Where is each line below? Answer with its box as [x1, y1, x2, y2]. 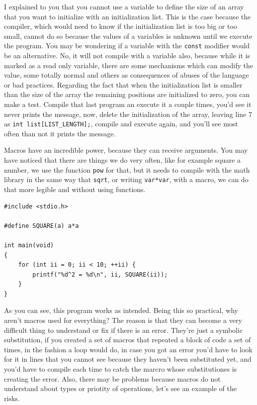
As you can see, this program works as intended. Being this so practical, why [4, 305, 239, 315]
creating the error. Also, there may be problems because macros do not [4, 373, 221, 384]
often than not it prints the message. [4, 128, 116, 138]
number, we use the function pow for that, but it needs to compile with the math [4, 164, 250, 175]
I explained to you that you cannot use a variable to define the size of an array [4, 1, 244, 11]
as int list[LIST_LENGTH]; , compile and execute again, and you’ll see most [4, 118, 238, 129]
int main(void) [4, 241, 54, 249]
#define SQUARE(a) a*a [4, 222, 79, 229]
